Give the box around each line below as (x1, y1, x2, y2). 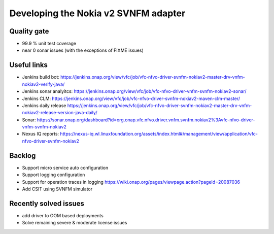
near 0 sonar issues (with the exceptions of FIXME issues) (22, 47, 144, 53)
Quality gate (9, 27, 49, 36)
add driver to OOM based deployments (22, 212, 104, 218)
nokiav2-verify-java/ (22, 81, 65, 87)
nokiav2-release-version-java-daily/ (22, 110, 97, 116)
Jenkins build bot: (22, 74, 59, 80)
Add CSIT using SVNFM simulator (22, 186, 93, 192)
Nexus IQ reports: (22, 131, 59, 137)
